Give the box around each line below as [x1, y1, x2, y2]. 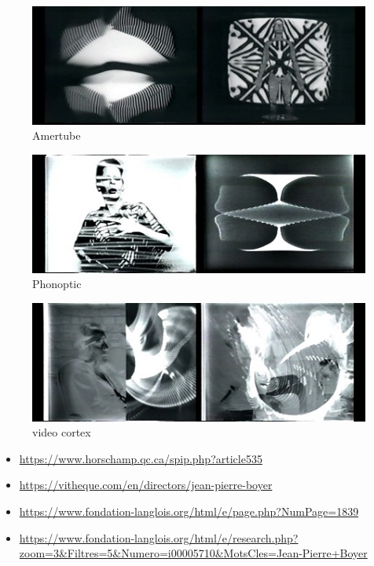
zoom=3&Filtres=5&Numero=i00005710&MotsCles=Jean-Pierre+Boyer [19, 545, 368, 561]
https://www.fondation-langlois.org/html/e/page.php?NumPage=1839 [19, 503, 359, 519]
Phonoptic [32, 276, 82, 292]
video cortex [32, 424, 91, 440]
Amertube [32, 127, 81, 144]
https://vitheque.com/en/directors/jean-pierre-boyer [19, 477, 273, 493]
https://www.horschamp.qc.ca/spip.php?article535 [19, 450, 262, 466]
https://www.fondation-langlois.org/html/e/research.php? [19, 529, 299, 546]
